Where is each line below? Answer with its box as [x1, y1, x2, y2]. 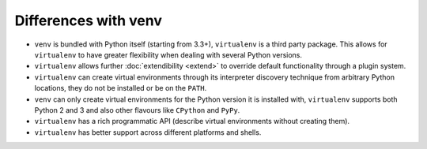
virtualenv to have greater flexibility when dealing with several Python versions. [34, 50, 303, 59]
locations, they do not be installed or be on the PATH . [34, 84, 207, 93]
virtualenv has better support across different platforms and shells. [34, 127, 262, 137]
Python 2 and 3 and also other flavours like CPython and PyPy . [34, 105, 240, 114]
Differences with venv [14, 12, 162, 29]
